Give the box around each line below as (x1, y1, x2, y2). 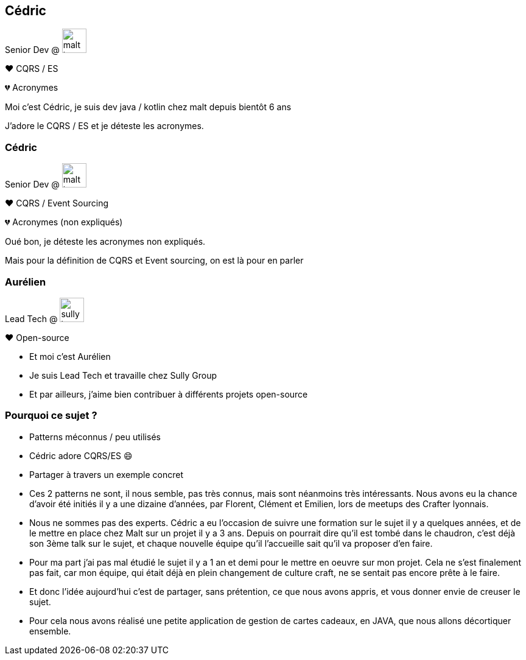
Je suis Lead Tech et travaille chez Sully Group (29, 370, 217, 381)
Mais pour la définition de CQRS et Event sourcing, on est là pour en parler (5, 255, 304, 266)
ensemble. (29, 625, 71, 636)
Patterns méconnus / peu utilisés (29, 431, 161, 442)
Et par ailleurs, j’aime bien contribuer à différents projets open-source (29, 388, 308, 399)
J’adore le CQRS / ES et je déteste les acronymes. (5, 121, 204, 132)
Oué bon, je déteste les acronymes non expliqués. (5, 236, 206, 247)
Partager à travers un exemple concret (29, 469, 184, 480)
